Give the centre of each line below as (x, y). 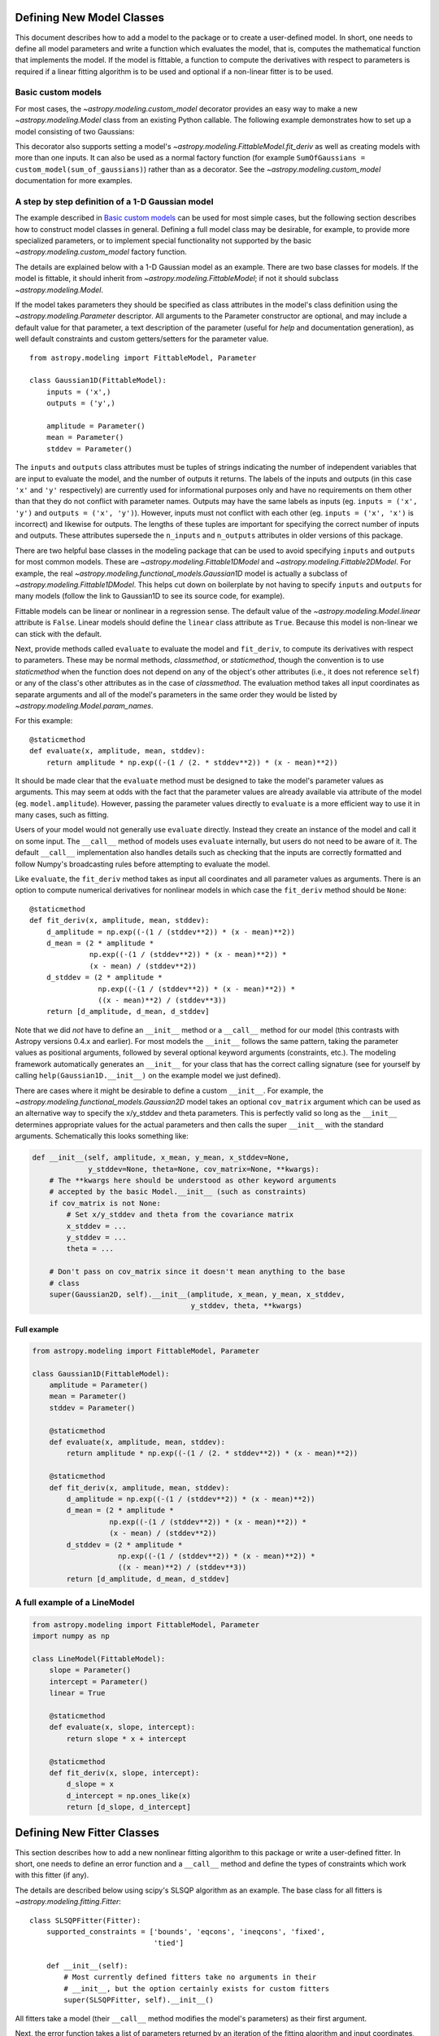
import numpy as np (71, 1636)
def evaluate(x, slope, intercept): (122, 1727)
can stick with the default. (58, 634)
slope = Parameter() (90, 1670)
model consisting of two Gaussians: (75, 131)
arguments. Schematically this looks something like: (102, 1136)
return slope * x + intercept (126, 1738)
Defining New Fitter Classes (87, 1833)
